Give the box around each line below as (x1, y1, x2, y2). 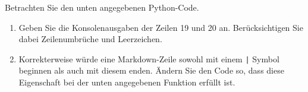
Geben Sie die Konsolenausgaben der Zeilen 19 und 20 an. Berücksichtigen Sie (18, 21, 303, 33)
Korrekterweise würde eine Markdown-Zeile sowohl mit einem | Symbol (18, 52, 279, 65)
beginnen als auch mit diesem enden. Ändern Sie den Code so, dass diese (18, 64, 284, 77)
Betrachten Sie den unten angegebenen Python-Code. (5, 1, 199, 13)
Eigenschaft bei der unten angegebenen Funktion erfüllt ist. (18, 76, 235, 88)
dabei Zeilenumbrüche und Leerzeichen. (18, 33, 162, 45)
